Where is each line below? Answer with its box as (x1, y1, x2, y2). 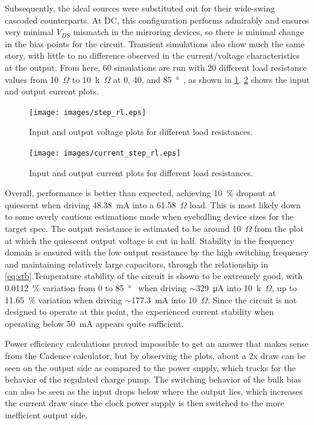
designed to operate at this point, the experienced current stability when (5, 305, 274, 318)
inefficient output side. (5, 408, 88, 421)
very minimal (5, 25, 54, 38)
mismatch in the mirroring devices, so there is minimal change (73, 25, 304, 38)
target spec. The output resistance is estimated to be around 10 (5, 222, 241, 235)
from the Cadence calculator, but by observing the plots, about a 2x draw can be (5, 349, 306, 361)
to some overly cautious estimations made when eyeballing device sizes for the (5, 210, 294, 223)
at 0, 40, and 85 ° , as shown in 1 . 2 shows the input (113, 73, 310, 85)
